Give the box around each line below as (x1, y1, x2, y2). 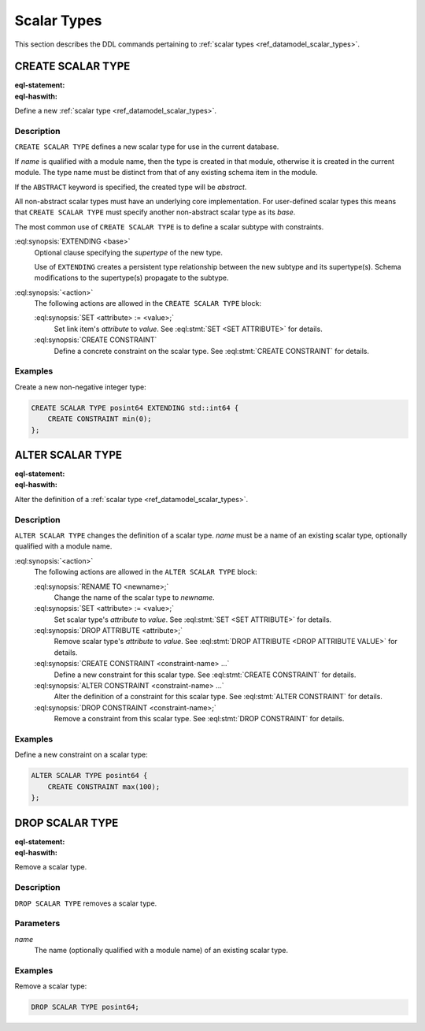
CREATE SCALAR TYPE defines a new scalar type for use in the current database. (14, 142, 279, 151)
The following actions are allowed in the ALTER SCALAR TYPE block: (34, 568, 257, 577)
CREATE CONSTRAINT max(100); (47, 782, 161, 791)
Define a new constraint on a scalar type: (14, 750, 149, 760)
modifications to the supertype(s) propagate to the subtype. (34, 273, 229, 283)
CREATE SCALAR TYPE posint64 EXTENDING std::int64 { (31, 403, 239, 412)
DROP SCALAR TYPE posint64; (31, 1003, 139, 1012)
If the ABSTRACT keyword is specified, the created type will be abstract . (14, 182, 247, 192)
